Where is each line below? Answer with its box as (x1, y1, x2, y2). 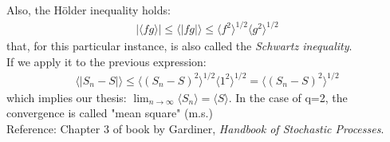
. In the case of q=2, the (228, 89, 348, 105)
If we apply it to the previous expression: (6, 53, 207, 69)
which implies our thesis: (6, 89, 127, 105)
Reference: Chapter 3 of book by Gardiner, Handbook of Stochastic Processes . (6, 120, 384, 137)
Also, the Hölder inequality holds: (6, 2, 171, 18)
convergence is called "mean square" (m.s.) (6, 105, 213, 121)
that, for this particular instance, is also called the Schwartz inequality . (6, 37, 353, 54)
